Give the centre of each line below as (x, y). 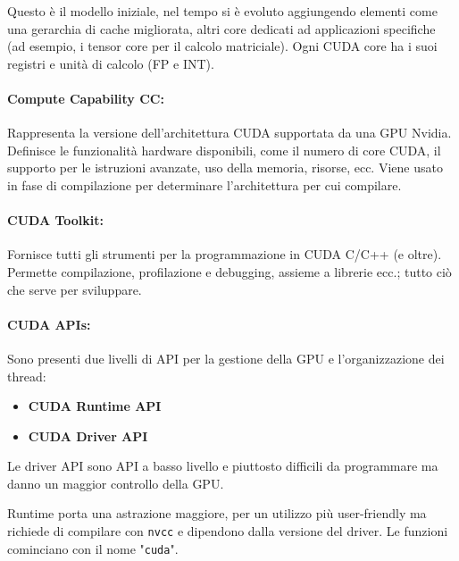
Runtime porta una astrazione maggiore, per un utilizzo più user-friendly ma (217, 513)
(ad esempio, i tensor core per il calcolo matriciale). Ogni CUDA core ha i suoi (222, 46)
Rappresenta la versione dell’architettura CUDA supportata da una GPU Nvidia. (229, 133)
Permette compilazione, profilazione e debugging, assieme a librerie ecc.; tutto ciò (229, 271)
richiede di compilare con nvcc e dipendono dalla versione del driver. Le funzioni (228, 531)
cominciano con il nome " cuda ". (93, 548)
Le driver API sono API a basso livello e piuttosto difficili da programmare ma (223, 466)
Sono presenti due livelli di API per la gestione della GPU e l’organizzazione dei (226, 358)
